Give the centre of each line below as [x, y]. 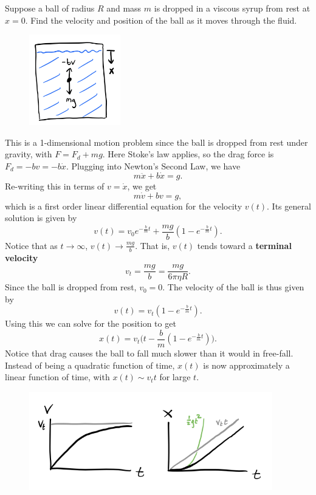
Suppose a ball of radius [50, 8]
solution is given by [41, 218]
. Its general [289, 206]
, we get [142, 186]
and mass [124, 8]
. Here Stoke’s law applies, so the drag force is [188, 154]
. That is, [153, 245]
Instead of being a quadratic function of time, [90, 365]
